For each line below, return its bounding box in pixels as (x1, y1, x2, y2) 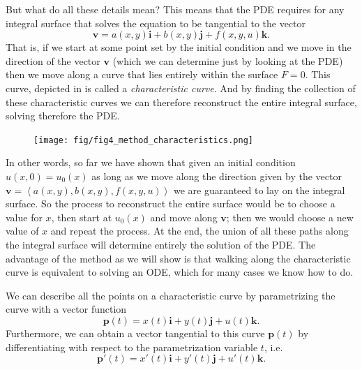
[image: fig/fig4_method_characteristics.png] (33, 135, 253, 145)
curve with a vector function (6, 302, 127, 316)
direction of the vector (6, 53, 100, 68)
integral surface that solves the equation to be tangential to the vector (6, 15, 306, 30)
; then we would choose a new (226, 209, 354, 224)
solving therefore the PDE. (6, 108, 120, 123)
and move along (150, 209, 218, 224)
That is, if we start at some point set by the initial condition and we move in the (6, 40, 352, 54)
